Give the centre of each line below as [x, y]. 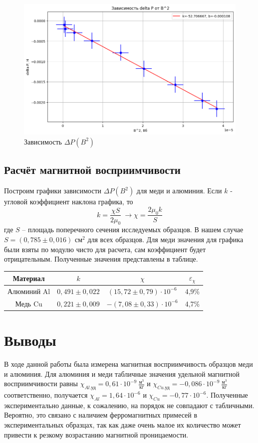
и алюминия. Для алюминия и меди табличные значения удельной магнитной [122, 373]
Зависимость [43, 141]
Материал [29, 278]
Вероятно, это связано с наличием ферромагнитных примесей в [101, 415]
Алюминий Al [29, 291]
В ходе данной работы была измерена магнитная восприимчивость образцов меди [129, 364]
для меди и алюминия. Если [179, 191]
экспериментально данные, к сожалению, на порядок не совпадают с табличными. [129, 405]
